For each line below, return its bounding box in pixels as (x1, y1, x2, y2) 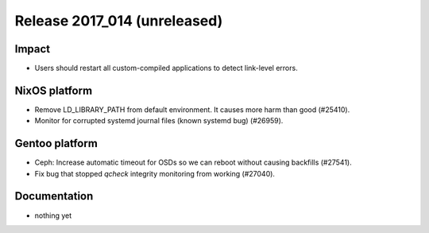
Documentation (14, 189, 94, 203)
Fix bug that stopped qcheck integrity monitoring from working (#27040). (34, 169, 276, 178)
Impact (14, 42, 51, 56)
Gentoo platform (14, 137, 99, 150)
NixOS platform (14, 83, 93, 97)
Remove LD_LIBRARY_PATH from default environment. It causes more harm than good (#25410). (34, 104, 350, 115)
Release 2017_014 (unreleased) (14, 12, 223, 29)
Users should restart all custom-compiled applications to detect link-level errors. (34, 64, 298, 73)
